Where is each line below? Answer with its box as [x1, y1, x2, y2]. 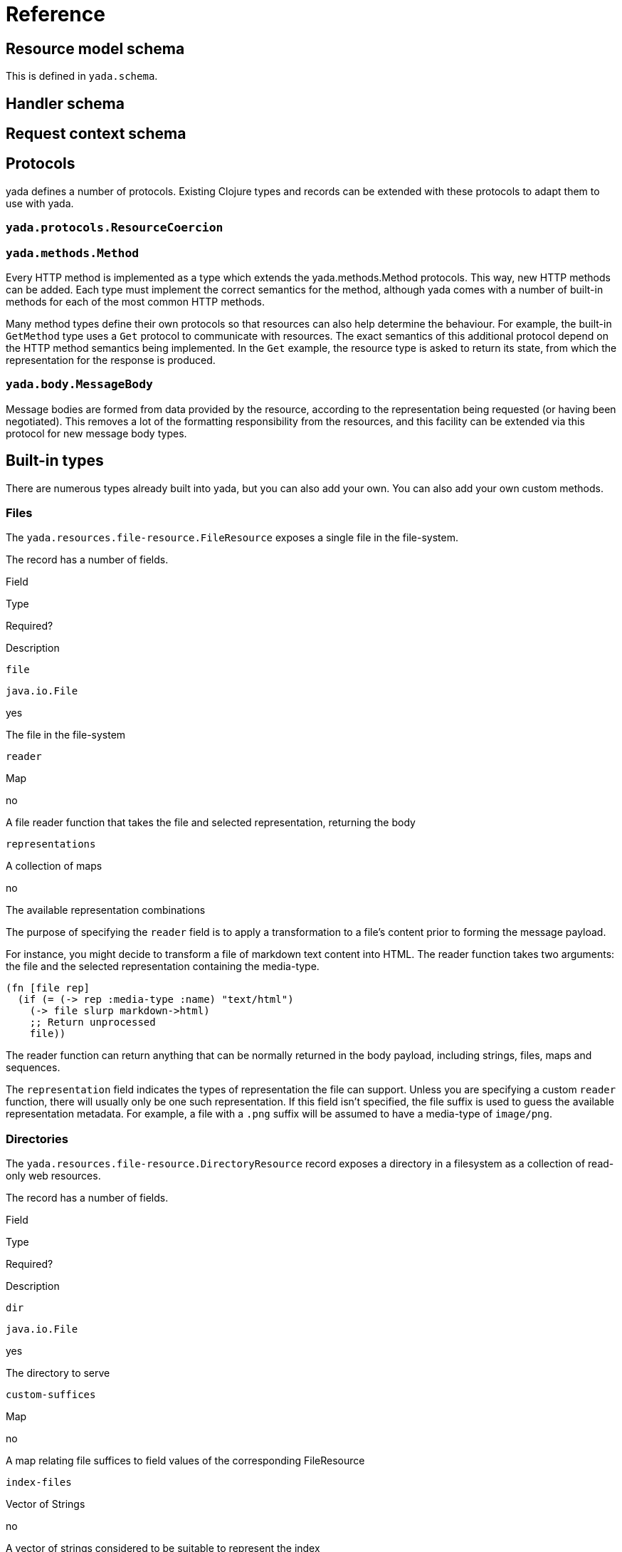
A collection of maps [6, 860, 102, 873]
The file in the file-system [6, 729, 126, 741]
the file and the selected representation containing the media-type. [6, 960, 320, 973]
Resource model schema [6, 39, 185, 58]
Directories [6, 1131, 68, 1146]
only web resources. [6, 1170, 101, 1182]
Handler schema [6, 94, 125, 113]
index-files [6, 1477, 72, 1489]
